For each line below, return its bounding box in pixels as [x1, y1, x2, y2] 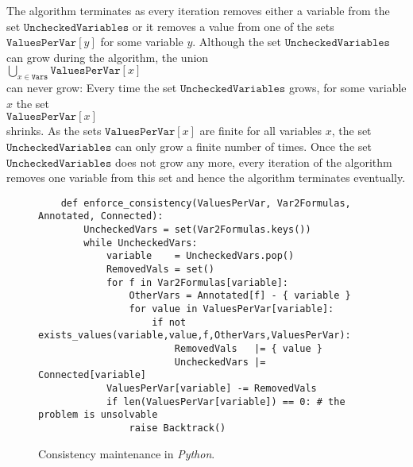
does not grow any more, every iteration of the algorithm [114, 153, 392, 170]
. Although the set [192, 33, 282, 50]
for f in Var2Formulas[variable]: [106, 276, 288, 288]
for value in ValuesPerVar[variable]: [129, 303, 334, 315]
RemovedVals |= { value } [174, 342, 322, 354]
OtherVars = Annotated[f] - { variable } [129, 290, 351, 302]
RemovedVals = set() [106, 264, 214, 276]
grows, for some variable [288, 79, 407, 96]
